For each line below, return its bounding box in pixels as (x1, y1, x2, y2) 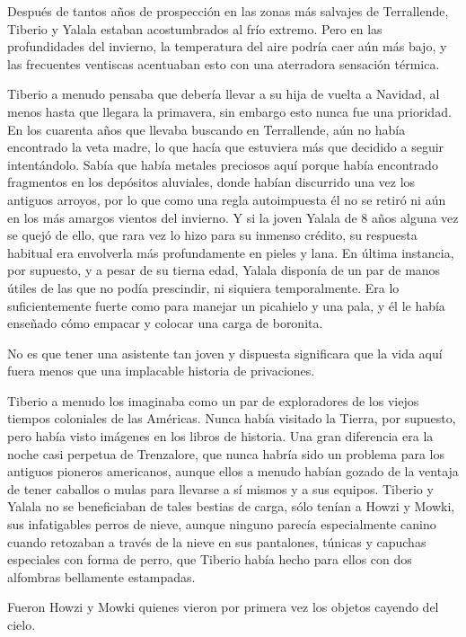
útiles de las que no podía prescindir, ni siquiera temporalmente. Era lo (7, 278, 400, 296)
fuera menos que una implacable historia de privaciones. (7, 361, 315, 380)
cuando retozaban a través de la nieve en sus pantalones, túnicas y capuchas (7, 532, 426, 551)
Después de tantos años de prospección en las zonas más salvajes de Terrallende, (7, 2, 449, 20)
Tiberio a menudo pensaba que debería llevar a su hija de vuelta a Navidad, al (7, 84, 440, 103)
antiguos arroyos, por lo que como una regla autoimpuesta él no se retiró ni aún (7, 190, 446, 208)
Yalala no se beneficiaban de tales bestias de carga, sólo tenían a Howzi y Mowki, (7, 497, 455, 516)
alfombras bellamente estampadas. (7, 567, 196, 586)
